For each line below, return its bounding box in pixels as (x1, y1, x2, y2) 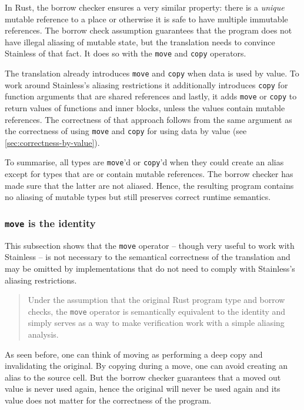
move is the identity (5, 215, 96, 230)
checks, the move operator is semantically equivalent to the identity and (28, 305, 286, 317)
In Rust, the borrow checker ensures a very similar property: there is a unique (5, 1, 285, 13)
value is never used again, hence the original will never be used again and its (5, 382, 280, 395)
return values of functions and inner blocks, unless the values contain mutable (5, 102, 285, 114)
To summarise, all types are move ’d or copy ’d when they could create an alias (5, 156, 284, 168)
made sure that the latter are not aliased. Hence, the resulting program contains (5, 179, 294, 191)
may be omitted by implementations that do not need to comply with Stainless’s (5, 262, 295, 274)
